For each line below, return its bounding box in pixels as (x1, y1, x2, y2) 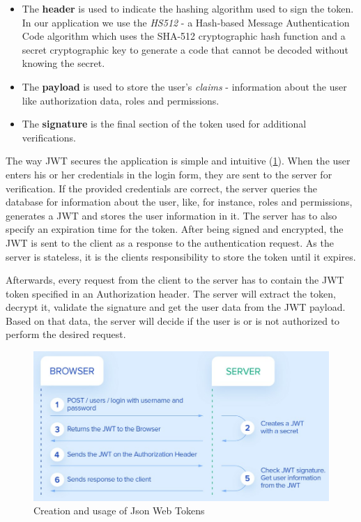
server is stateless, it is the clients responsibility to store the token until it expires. (6, 249, 356, 263)
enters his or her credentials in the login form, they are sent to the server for (6, 167, 332, 181)
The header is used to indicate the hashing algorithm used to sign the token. (22, 1, 354, 15)
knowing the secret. (22, 56, 105, 70)
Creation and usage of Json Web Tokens (33, 503, 205, 518)
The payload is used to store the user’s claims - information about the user (22, 79, 347, 93)
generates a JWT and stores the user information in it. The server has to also (6, 208, 337, 222)
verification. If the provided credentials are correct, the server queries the (6, 181, 318, 195)
